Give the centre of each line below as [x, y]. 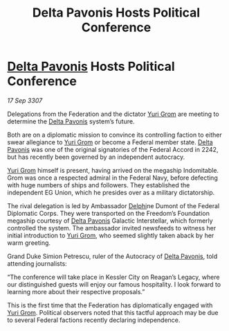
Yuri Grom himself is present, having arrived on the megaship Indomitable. [113, 170]
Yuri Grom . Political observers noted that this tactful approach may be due [113, 312]
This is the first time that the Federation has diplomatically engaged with [110, 305]
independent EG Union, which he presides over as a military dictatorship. [111, 192]
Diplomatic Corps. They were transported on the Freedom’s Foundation [108, 213]
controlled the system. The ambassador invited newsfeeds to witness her [112, 228]
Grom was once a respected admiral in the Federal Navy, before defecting [112, 178]
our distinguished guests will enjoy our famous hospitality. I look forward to [114, 284]
